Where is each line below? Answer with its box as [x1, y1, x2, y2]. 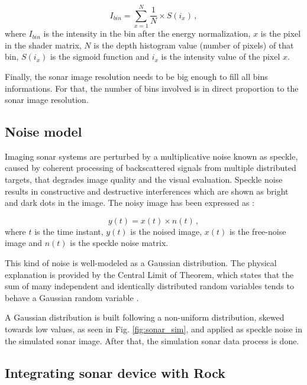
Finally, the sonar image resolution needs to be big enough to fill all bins [5, 70, 268, 82]
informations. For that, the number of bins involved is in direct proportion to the [5, 82, 299, 94]
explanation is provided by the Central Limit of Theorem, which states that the [5, 268, 294, 280]
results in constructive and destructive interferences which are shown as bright [5, 185, 289, 197]
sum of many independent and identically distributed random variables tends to [5, 280, 294, 292]
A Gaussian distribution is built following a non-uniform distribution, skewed [5, 311, 285, 323]
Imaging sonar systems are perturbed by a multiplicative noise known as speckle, [5, 150, 298, 162]
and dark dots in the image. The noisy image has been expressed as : [5, 196, 255, 209]
